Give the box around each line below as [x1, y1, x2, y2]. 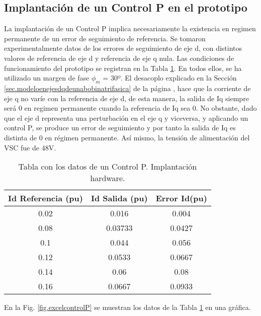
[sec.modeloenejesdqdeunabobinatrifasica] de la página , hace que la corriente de [4, 83, 251, 93]
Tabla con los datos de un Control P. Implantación [18, 161, 197, 173]
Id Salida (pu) [91, 192, 148, 204]
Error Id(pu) [155, 192, 207, 204]
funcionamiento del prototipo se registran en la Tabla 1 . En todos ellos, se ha [4, 62, 242, 73]
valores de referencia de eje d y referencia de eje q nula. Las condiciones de [4, 52, 234, 63]
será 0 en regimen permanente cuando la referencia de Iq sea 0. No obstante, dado [4, 103, 257, 113]
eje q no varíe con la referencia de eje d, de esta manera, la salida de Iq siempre [4, 93, 249, 103]
